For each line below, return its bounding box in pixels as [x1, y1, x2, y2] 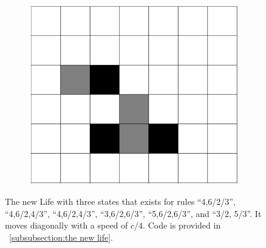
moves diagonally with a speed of [5, 219, 128, 232]
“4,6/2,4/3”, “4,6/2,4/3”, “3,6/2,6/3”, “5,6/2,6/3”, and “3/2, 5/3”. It [5, 207, 262, 219]
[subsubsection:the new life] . [9, 231, 113, 243]
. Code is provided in [143, 219, 221, 232]
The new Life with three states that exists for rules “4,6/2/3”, [5, 195, 236, 208]
